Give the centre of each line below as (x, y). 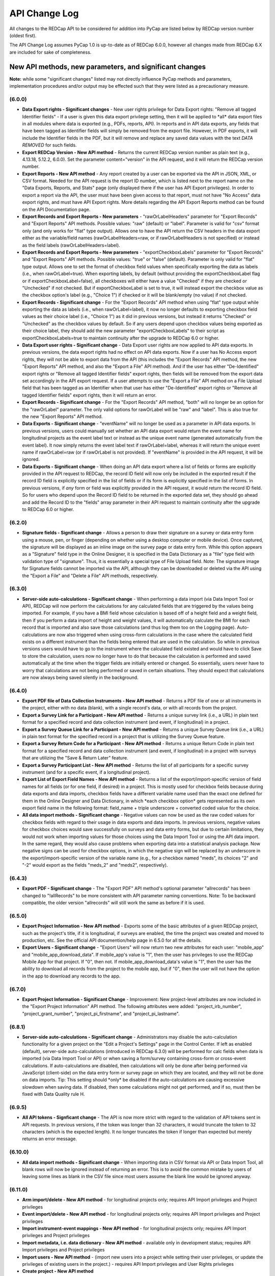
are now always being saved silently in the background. (80, 677)
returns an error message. (50, 1139)
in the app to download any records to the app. (71, 976)
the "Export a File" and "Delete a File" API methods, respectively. (90, 575)
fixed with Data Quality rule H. (53, 1094)
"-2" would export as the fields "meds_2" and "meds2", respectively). (95, 865)
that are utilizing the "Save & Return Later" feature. (75, 758)
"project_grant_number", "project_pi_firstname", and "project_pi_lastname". (101, 1014)
